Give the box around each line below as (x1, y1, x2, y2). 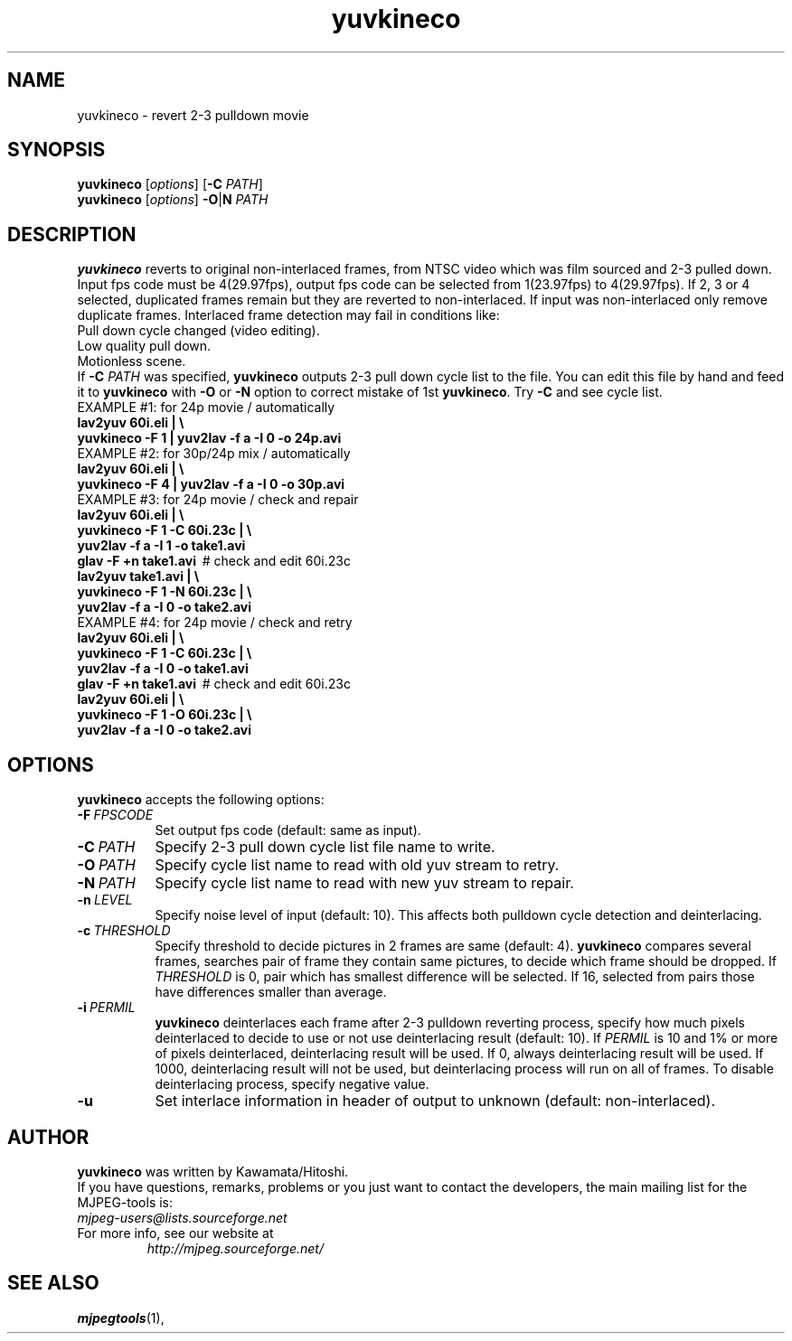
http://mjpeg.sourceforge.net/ (146, 1240, 324, 1256)
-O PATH (77, 856, 136, 875)
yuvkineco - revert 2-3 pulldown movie (77, 107, 309, 123)
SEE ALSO (7, 1271, 99, 1295)
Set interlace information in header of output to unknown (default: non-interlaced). (155, 1092, 716, 1111)
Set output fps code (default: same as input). (155, 822, 421, 839)
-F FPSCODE (77, 807, 154, 823)
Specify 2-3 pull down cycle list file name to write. (155, 838, 495, 857)
